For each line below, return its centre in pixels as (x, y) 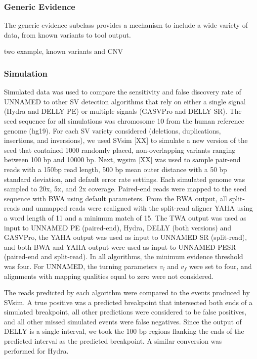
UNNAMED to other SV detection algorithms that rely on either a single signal (125, 101)
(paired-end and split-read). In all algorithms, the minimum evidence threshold (124, 256)
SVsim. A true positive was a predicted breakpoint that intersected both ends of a (128, 302)
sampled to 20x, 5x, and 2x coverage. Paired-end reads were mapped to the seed (125, 189)
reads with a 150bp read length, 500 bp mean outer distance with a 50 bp (116, 169)
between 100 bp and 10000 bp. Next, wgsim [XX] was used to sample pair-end (122, 159)
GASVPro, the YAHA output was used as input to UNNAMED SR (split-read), (126, 237)
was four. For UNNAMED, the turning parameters (81, 266)
